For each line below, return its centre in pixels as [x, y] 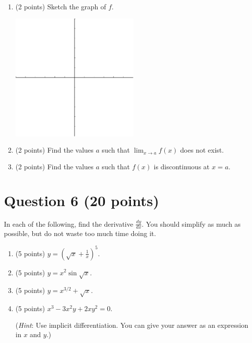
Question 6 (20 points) [82, 200]
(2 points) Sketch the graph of [61, 6]
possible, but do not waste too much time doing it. [80, 233]
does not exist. [202, 150]
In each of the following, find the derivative [69, 224]
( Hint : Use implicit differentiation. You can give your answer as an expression [132, 325]
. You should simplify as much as [191, 224]
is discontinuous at [182, 166]
